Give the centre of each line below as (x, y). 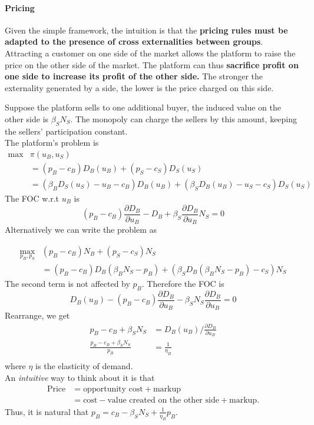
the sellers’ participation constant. (66, 131)
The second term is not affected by (67, 283)
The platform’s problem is (52, 143)
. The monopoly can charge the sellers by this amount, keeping (184, 118)
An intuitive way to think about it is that (80, 378)
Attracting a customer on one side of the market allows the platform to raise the (150, 53)
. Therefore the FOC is (183, 283)
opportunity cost (113, 389)
